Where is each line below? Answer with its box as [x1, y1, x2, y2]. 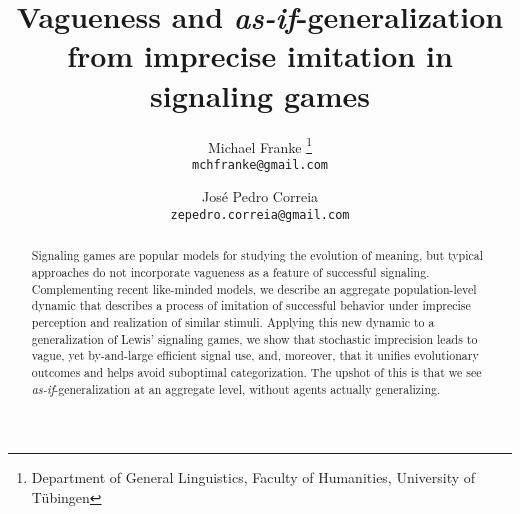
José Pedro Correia [201, 186, 319, 207]
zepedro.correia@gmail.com [170, 208, 350, 222]
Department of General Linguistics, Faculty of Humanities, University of [31, 467, 476, 488]
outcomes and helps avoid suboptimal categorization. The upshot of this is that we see [31, 364, 482, 381]
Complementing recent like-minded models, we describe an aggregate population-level [31, 280, 477, 297]
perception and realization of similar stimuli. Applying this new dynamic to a [31, 314, 435, 331]
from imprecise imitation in [67, 35, 453, 76]
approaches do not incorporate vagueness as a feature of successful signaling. [31, 264, 430, 281]
